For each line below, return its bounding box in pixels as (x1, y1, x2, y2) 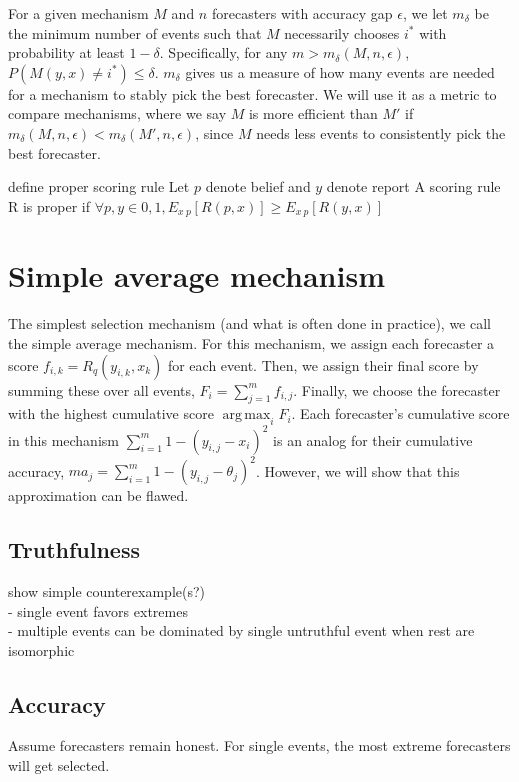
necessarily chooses (284, 22, 400, 43)
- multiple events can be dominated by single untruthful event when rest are (8, 620, 475, 641)
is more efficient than (248, 103, 378, 124)
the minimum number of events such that (8, 22, 262, 43)
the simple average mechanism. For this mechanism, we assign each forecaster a (8, 332, 495, 353)
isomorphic (8, 639, 75, 660)
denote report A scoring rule (326, 176, 501, 197)
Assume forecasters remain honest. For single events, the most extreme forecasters (8, 735, 511, 756)
